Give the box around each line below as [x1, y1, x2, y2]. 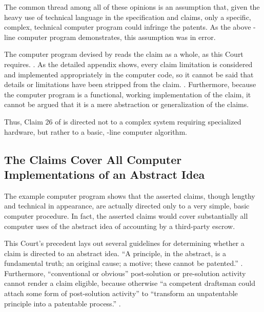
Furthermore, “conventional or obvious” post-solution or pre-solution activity [4, 267, 246, 278]
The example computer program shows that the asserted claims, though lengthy [4, 190, 255, 201]
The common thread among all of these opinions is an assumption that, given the [4, 2, 260, 12]
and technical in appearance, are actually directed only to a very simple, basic [4, 200, 250, 211]
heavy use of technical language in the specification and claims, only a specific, [4, 11, 251, 22]
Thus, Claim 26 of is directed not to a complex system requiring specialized [4, 116, 241, 127]
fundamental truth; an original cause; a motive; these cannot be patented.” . [4, 258, 243, 268]
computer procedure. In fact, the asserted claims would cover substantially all [4, 210, 248, 221]
